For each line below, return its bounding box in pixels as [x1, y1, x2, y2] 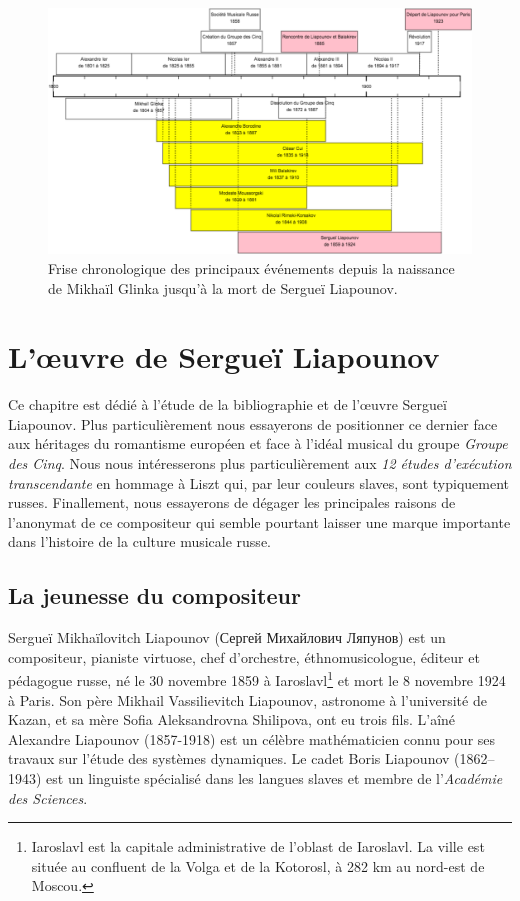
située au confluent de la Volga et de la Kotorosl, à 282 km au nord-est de [31, 855, 485, 876]
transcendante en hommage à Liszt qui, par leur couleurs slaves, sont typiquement [8, 472, 510, 493]
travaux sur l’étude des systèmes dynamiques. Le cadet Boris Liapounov [8, 748, 450, 769]
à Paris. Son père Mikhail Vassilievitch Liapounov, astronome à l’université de [8, 689, 487, 710]
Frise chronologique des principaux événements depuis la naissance [48, 257, 455, 278]
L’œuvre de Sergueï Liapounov [8, 336, 440, 377]
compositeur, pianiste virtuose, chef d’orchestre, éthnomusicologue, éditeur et [8, 646, 480, 667]
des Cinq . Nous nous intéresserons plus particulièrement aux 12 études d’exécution [8, 453, 512, 474]
